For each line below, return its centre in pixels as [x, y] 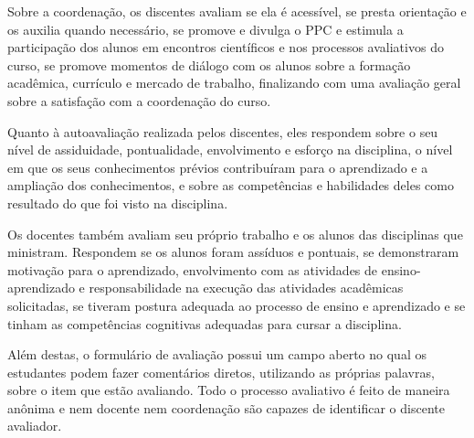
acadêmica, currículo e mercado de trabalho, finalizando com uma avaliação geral [234, 83]
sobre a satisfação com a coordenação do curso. [139, 100]
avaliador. [35, 426]
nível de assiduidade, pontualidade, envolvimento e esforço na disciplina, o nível [230, 150]
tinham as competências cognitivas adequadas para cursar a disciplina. [205, 323]
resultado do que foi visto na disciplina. [118, 203]
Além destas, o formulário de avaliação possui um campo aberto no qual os [217, 354]
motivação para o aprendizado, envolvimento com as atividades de [193, 269]
